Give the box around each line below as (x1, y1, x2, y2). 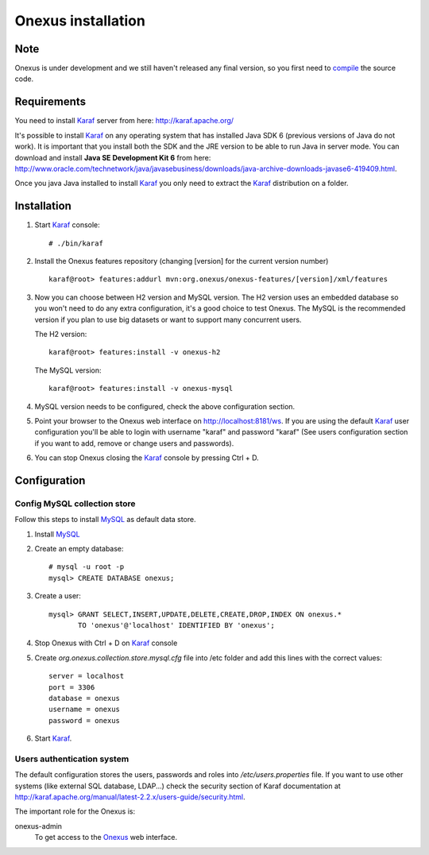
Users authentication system (14, 753, 129, 764)
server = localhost (48, 671, 125, 681)
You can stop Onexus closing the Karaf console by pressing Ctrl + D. (34, 453, 260, 462)
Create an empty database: (34, 544, 124, 554)
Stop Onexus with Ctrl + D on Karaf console (34, 638, 178, 648)
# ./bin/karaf (48, 238, 103, 248)
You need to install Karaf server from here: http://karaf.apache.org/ (14, 116, 234, 126)
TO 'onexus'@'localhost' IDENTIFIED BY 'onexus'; (78, 621, 276, 629)
